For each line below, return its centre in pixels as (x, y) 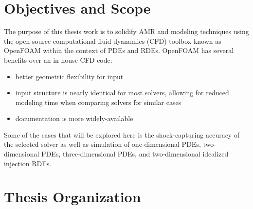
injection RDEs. (28, 163)
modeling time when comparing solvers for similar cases (98, 102)
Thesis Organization (72, 197)
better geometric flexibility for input (69, 76)
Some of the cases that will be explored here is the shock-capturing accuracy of (122, 134)
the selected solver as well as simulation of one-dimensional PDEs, (102, 144)
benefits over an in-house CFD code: (58, 60)
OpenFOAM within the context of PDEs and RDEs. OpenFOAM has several (119, 50)
